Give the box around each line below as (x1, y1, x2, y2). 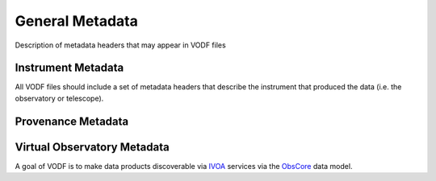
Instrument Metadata (15, 61, 124, 75)
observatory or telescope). (15, 93, 104, 103)
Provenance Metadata (15, 114, 129, 128)
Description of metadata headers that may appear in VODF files (15, 40, 226, 50)
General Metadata (15, 12, 139, 30)
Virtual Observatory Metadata (15, 140, 170, 154)
